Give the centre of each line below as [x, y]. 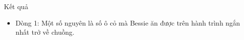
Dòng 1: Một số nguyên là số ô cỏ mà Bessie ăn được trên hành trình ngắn [128, 22]
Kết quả [16, 6]
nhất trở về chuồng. [45, 32]
